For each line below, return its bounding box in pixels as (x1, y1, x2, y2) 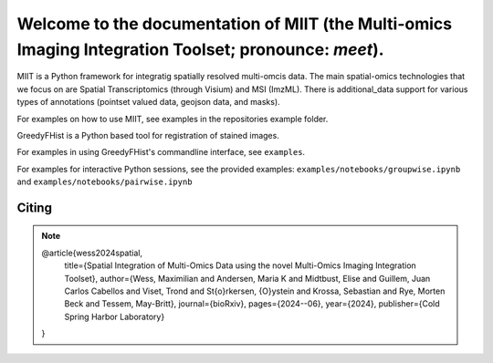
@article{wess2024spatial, (41, 247, 143, 258)
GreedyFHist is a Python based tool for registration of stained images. (16, 130, 280, 140)
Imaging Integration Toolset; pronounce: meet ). (16, 39, 384, 59)
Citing (16, 200, 52, 215)
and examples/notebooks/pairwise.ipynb (16, 176, 193, 187)
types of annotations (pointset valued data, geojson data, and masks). (16, 97, 280, 108)
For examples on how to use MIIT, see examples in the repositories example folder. (16, 113, 329, 124)
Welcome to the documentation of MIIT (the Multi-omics (16, 14, 453, 34)
